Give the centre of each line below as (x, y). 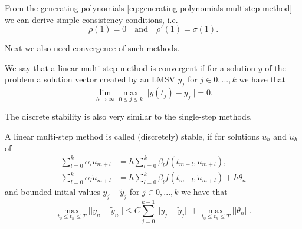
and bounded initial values (52, 192)
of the (275, 67)
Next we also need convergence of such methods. (92, 48)
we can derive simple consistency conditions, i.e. (91, 19)
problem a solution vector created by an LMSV (90, 79)
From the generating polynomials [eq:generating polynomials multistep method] (149, 8)
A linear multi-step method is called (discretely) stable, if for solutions (132, 136)
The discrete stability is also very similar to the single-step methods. (129, 116)
